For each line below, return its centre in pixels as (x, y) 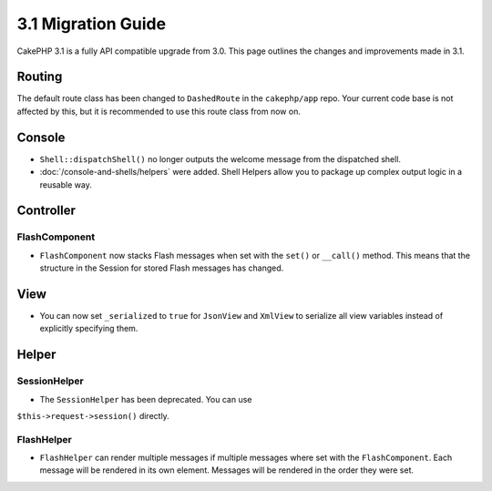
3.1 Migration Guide (92, 24)
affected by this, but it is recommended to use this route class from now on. (159, 111)
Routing (40, 77)
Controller (46, 211)
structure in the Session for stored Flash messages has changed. (162, 268)
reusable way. (66, 184)
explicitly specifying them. (89, 329)
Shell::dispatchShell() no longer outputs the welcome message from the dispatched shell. (220, 159)
